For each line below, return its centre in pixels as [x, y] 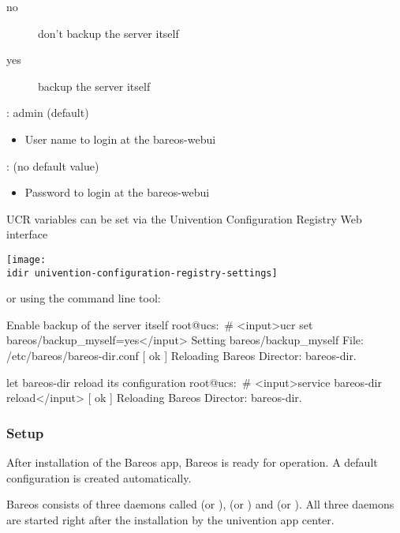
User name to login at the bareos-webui [120, 139]
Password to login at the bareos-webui [117, 192]
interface [27, 234]
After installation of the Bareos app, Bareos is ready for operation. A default [192, 462]
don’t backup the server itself [108, 33]
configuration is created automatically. [99, 477]
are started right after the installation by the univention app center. [170, 519]
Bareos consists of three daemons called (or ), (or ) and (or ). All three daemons [200, 504]
